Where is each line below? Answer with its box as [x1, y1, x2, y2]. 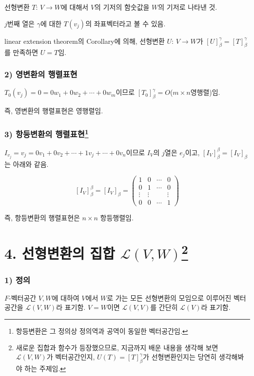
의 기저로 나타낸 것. [158, 2, 217, 12]
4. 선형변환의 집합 [4, 243, 115, 263]
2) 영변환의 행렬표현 [4, 68, 78, 80]
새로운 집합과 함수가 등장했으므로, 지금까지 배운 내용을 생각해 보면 [16, 342, 218, 352]
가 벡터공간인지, [46, 352, 95, 362]
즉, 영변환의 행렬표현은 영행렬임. [4, 106, 103, 115]
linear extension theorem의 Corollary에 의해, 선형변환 [4, 36, 165, 46]
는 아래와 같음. [4, 159, 49, 169]
